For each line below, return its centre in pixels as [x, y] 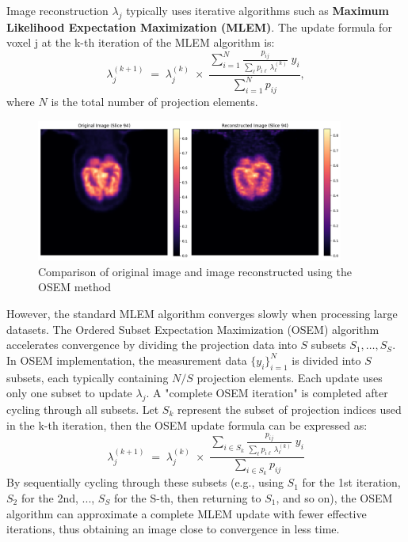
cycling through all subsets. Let [83, 409]
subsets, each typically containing [88, 377]
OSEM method [74, 287]
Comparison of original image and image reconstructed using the [195, 271]
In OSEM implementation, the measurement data [127, 360]
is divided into [326, 360]
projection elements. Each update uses [290, 377]
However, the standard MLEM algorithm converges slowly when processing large [202, 314]
